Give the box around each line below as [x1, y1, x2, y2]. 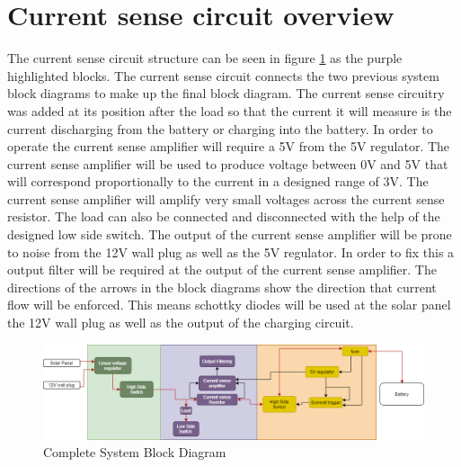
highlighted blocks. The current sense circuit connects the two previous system [7, 66, 439, 85]
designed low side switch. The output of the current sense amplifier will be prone [7, 225, 452, 244]
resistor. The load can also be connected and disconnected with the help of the [7, 207, 440, 226]
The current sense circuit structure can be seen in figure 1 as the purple [7, 49, 403, 67]
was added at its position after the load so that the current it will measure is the [7, 101, 452, 120]
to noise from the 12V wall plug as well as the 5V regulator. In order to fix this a [7, 242, 455, 261]
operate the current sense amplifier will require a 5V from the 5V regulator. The [7, 137, 450, 156]
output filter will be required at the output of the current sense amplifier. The [7, 260, 437, 279]
